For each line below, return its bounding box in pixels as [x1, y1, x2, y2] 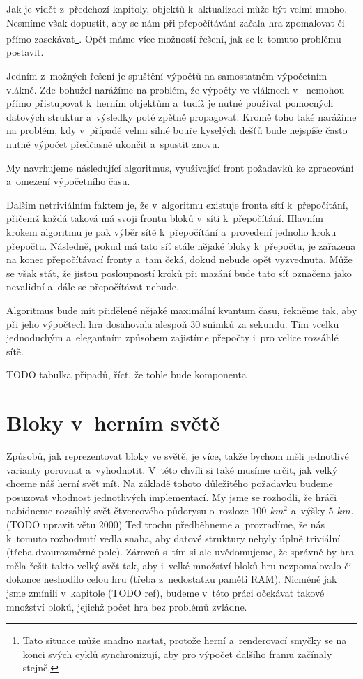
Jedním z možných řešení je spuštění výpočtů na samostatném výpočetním [6, 68, 327, 83]
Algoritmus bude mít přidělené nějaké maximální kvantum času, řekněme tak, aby [6, 302, 357, 317]
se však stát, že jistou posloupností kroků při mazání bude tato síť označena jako [6, 265, 352, 280]
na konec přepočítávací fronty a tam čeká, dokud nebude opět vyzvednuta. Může [6, 252, 353, 267]
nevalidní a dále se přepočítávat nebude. [6, 279, 179, 294]
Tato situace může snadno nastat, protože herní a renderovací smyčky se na [22, 633, 347, 648]
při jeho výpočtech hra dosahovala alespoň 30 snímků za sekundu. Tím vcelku [6, 316, 339, 331]
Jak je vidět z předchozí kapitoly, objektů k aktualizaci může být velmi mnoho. [6, 1, 348, 15]
